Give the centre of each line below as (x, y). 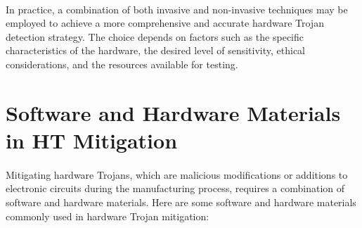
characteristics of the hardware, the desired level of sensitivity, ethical (156, 50)
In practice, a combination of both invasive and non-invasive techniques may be (177, 9)
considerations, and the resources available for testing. (122, 64)
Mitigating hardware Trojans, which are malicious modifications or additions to (177, 174)
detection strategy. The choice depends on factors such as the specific (155, 36)
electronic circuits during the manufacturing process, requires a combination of (175, 188)
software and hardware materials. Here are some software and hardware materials (181, 202)
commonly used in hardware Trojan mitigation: (108, 216)
